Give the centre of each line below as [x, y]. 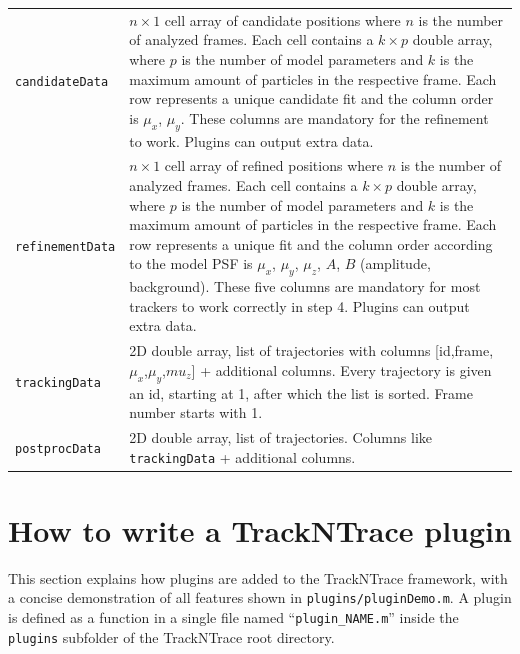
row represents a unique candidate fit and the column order [311, 98]
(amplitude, [395, 263]
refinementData [65, 247]
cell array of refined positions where [273, 165]
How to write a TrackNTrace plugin [260, 529]
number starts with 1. [196, 412]
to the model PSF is [191, 263]
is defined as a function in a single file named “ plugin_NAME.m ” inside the [233, 617]
